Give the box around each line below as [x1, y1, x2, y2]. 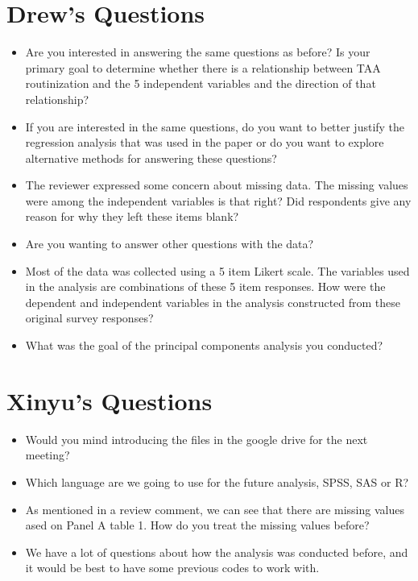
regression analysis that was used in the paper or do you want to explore [25, 134, 384, 151]
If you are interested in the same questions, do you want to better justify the [25, 118, 405, 135]
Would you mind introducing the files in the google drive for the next [25, 430, 368, 447]
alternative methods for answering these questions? [25, 149, 277, 166]
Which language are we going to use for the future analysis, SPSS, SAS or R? [25, 473, 409, 490]
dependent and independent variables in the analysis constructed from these [25, 293, 401, 310]
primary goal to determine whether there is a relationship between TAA [25, 59, 381, 76]
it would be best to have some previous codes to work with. [25, 559, 320, 576]
